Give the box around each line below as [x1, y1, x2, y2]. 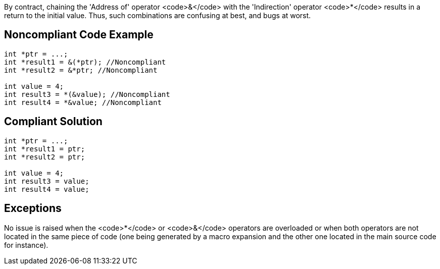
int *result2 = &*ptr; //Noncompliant [4, 66, 158, 74]
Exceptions [4, 202, 62, 215]
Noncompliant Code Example [4, 28, 154, 41]
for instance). [4, 240, 48, 249]
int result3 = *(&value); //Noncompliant [4, 90, 170, 98]
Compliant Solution [4, 115, 103, 128]
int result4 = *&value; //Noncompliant [4, 98, 162, 106]
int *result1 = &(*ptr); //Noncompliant [4, 58, 166, 66]
